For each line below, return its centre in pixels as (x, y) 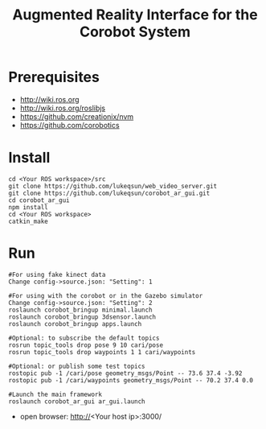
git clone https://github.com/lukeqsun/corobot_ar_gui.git (109, 193)
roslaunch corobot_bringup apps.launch (75, 324)
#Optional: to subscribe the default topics (84, 338)
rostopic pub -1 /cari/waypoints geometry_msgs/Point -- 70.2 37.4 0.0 (131, 380)
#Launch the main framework (55, 394)
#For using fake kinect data (57, 274)
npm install (28, 207)
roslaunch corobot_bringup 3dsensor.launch (82, 317)
